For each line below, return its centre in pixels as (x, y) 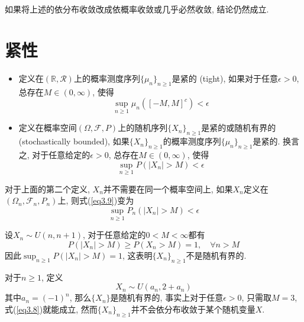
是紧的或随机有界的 (239, 128)
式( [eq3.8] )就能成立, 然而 (51, 309)
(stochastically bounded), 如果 (74, 141)
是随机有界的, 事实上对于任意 (167, 297)
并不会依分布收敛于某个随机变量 (193, 309)
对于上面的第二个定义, (47, 189)
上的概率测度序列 (107, 78)
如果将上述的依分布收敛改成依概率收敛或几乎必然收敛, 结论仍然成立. (137, 9)
